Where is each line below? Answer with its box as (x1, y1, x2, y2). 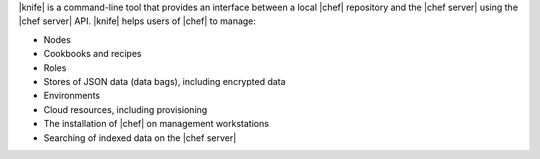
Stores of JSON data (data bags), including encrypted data (43, 75, 286, 87)
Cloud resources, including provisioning (43, 103, 208, 115)
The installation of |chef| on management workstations (43, 118, 270, 130)
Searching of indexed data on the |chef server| (43, 131, 237, 144)
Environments (43, 90, 100, 102)
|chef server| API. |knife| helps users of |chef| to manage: (18, 15, 257, 27)
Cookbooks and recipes (43, 48, 142, 60)
